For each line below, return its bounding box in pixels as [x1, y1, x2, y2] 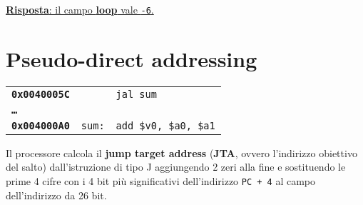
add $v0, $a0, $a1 [116, 119, 215, 131]
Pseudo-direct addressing [6, 44, 257, 73]
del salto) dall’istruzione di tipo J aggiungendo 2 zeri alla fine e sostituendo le [6, 159, 346, 174]
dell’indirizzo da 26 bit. [6, 187, 107, 202]
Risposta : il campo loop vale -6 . [6, 2, 154, 16]
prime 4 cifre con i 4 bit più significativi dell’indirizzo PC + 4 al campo [6, 173, 316, 188]
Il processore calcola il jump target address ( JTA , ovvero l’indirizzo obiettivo [6, 145, 357, 160]
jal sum [116, 88, 157, 100]
